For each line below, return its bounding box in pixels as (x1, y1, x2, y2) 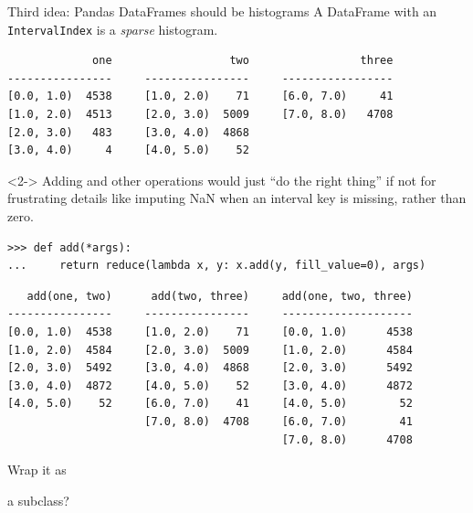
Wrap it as (7, 460, 67, 479)
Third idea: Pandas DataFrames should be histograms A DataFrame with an (7, 2, 437, 20)
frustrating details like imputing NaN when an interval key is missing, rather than (7, 188, 467, 208)
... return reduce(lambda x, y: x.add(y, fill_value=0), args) (7, 259, 426, 273)
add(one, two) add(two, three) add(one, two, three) (26, 289, 413, 303)
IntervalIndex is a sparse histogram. (7, 19, 218, 38)
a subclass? (7, 490, 69, 509)
